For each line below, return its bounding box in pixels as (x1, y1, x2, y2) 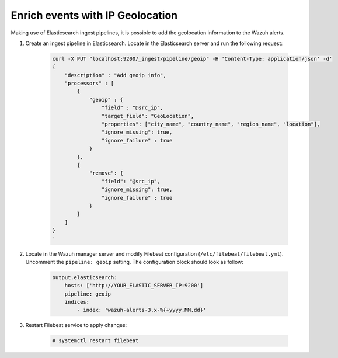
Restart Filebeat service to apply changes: (25, 322, 127, 329)
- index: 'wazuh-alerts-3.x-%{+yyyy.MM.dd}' (76, 307, 207, 314)
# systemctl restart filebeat (52, 338, 139, 344)
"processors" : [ (64, 80, 114, 87)
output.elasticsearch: (52, 274, 117, 280)
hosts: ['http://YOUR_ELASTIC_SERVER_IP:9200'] (64, 282, 204, 289)
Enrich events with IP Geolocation (11, 9, 178, 22)
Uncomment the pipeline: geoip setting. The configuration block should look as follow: (25, 258, 243, 265)
